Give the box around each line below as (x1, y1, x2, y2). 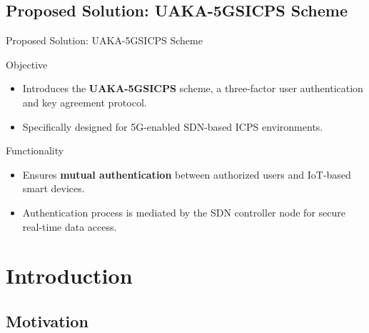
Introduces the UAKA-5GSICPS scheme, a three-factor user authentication (22, 81, 363, 96)
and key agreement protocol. (22, 94, 147, 109)
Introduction (6, 261, 133, 290)
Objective (6, 56, 48, 71)
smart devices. (22, 181, 85, 196)
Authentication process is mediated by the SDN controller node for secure (22, 204, 345, 219)
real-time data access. (22, 219, 117, 234)
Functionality (6, 143, 64, 158)
